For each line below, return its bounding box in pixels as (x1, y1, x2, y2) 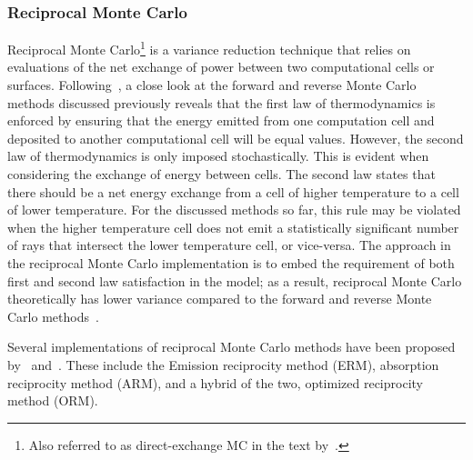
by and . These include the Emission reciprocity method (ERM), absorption (7, 355, 439, 374)
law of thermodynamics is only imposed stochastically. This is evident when (7, 146, 429, 165)
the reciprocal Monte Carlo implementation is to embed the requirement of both (7, 254, 455, 272)
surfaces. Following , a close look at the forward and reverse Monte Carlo (7, 75, 417, 95)
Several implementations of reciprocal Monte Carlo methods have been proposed (7, 337, 456, 356)
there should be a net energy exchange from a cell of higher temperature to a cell (7, 182, 459, 201)
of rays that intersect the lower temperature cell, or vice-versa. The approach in (7, 235, 451, 255)
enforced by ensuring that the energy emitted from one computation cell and (7, 111, 435, 130)
